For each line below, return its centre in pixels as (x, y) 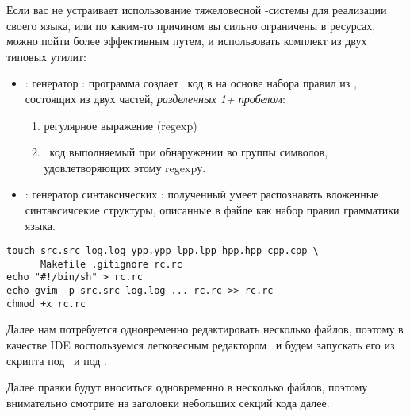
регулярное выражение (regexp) (121, 125)
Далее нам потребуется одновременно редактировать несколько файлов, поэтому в (205, 329)
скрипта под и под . (57, 360)
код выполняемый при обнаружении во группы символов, (189, 152)
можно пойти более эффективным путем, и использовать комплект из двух (187, 41)
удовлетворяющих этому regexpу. (125, 167)
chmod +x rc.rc (46, 304)
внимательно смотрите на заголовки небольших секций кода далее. (168, 402)
